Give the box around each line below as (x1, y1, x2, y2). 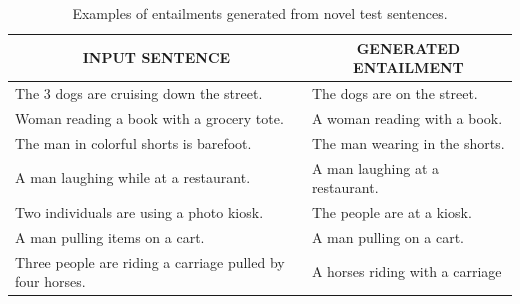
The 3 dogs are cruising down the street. (15, 83, 263, 104)
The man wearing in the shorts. (311, 132, 505, 153)
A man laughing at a (311, 157, 440, 178)
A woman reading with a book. (311, 107, 503, 128)
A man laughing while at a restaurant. (15, 167, 251, 188)
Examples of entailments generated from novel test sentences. (72, 3, 448, 23)
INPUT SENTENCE (82, 47, 231, 68)
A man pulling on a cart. (311, 226, 464, 247)
